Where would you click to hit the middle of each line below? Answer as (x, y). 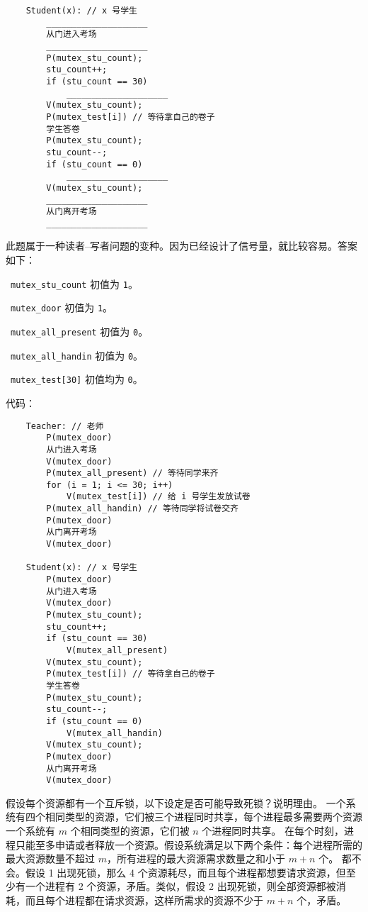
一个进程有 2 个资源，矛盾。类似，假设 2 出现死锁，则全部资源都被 (180, 886)
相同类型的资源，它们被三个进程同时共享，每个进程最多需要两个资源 (203, 817)
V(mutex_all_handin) (114, 733)
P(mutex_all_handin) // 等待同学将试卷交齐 (142, 509)
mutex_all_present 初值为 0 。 (80, 331)
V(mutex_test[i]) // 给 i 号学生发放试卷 (158, 497)
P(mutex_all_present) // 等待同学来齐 (132, 473)
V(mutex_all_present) (117, 650)
